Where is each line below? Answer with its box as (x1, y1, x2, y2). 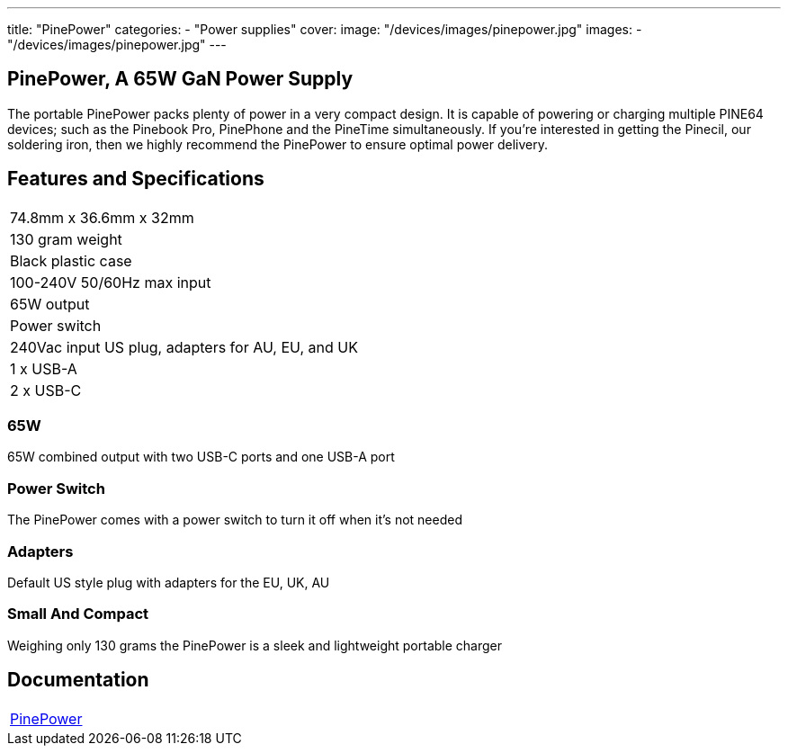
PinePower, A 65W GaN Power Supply (7, 67, 354, 91)
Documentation (7, 668, 149, 692)
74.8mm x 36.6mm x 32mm (10, 208, 194, 227)
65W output (10, 294, 90, 313)
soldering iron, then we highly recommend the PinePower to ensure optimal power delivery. (7, 136, 549, 152)
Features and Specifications (7, 167, 264, 191)
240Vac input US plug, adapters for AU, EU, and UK (10, 337, 358, 356)
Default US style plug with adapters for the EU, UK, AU (7, 574, 330, 590)
